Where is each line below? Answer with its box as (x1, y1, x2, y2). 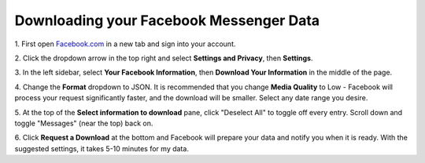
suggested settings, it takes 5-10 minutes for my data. (14, 143, 189, 153)
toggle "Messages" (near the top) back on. (14, 118, 153, 128)
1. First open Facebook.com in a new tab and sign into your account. (14, 39, 236, 49)
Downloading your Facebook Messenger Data (14, 12, 320, 29)
